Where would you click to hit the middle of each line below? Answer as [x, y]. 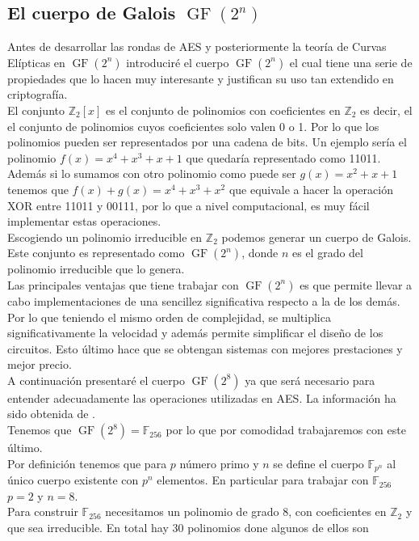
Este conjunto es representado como [96, 253]
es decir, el [386, 110]
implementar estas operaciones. [84, 221]
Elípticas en [36, 62]
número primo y [219, 463]
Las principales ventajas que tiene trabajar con [123, 284]
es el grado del [327, 253]
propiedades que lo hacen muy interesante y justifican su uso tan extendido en [201, 78]
